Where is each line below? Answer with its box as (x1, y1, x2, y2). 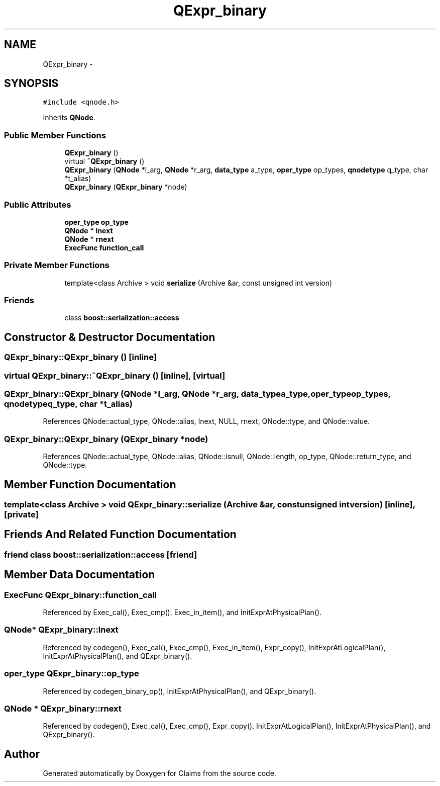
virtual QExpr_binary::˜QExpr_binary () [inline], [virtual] (4, 370, 226, 381)
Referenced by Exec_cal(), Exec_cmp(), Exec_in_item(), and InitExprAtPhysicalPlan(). (43, 608, 322, 617)
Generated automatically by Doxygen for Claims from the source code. (43, 769, 276, 778)
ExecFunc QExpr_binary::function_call (4, 589, 157, 600)
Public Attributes (4, 199, 71, 210)
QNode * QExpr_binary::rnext (4, 703, 122, 714)
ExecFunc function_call (64, 243, 144, 252)
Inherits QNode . (43, 113, 95, 122)
